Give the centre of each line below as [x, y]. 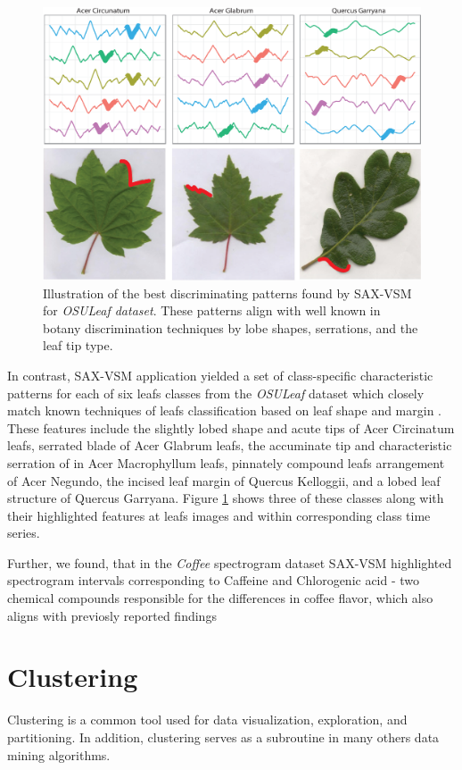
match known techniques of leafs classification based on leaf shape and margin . [225, 410]
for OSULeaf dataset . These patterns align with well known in [212, 310]
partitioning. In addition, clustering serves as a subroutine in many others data [223, 737]
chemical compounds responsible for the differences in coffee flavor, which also [220, 598]
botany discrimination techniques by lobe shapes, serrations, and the [231, 327]
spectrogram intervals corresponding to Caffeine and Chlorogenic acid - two [214, 580]
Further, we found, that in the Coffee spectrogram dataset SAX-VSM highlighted [230, 562]
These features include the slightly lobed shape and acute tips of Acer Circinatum [231, 427]
